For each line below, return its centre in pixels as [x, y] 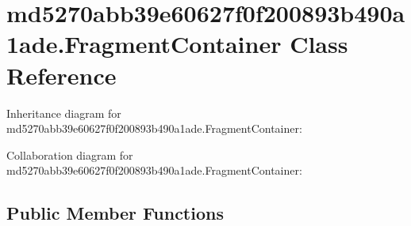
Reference [61, 75]
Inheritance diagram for [64, 113]
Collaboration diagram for [70, 154]
